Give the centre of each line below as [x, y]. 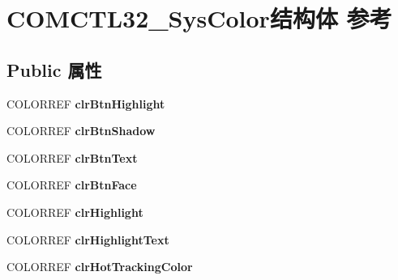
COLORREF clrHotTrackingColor [100, 267]
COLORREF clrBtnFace [72, 185]
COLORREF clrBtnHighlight [86, 103]
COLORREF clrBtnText [72, 157]
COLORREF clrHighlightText [88, 239]
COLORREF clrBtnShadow [81, 131]
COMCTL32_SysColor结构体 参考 [199, 18]
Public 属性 [54, 69]
